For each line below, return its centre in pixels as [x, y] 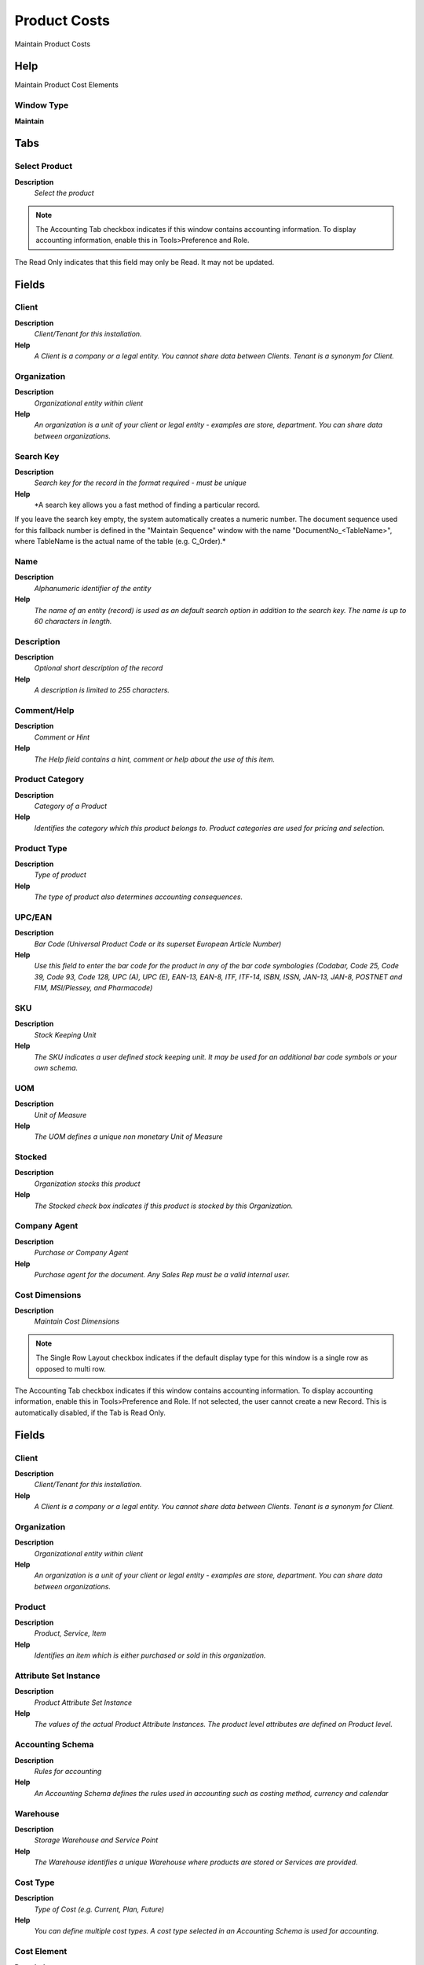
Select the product [64, 193]
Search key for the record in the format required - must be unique [141, 483]
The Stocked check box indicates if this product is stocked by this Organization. [164, 1206]
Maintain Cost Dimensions [77, 1321]
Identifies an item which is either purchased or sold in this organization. [150, 1655]
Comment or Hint [62, 737]
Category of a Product [71, 806]
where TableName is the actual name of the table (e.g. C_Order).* [121, 542]
